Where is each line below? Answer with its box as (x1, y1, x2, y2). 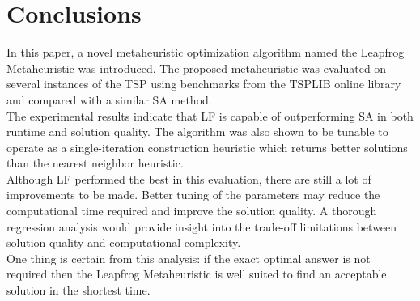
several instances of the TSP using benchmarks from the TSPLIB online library (6, 75, 401, 92)
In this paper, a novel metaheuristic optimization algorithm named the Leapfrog (6, 44, 405, 61)
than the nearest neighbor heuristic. (6, 155, 184, 172)
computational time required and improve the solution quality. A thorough (6, 202, 377, 219)
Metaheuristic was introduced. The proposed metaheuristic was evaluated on (6, 59, 387, 76)
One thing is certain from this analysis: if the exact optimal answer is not (6, 249, 371, 266)
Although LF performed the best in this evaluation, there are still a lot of (6, 170, 371, 187)
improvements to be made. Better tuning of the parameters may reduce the (6, 186, 380, 203)
